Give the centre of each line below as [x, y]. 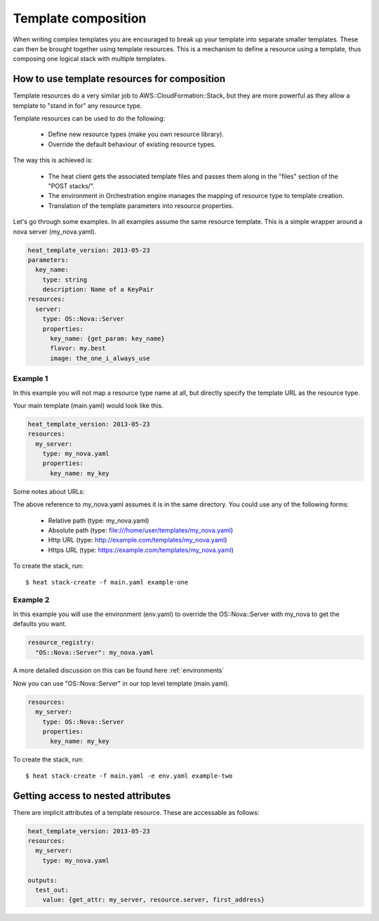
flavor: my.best [78, 348]
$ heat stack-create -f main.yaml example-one [107, 582]
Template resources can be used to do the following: [89, 119]
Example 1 [31, 379]
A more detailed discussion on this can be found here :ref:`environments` [119, 670]
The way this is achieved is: [53, 160]
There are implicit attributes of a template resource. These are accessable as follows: [136, 812]
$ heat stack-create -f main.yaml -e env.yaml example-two [129, 776]
